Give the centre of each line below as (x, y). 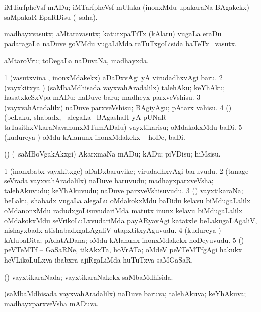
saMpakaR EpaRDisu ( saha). (51, 16)
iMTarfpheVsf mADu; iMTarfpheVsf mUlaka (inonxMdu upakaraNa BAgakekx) (127, 7)
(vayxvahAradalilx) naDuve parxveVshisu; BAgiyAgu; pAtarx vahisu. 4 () (118, 107)
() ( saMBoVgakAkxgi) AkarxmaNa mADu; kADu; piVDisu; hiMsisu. (112, 154)
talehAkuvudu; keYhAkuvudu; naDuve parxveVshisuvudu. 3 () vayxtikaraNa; (124, 190)
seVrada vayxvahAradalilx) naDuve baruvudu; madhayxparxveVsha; (109, 180)
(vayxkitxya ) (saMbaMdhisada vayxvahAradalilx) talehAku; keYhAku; (115, 87)
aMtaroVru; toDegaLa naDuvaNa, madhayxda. (76, 60)
